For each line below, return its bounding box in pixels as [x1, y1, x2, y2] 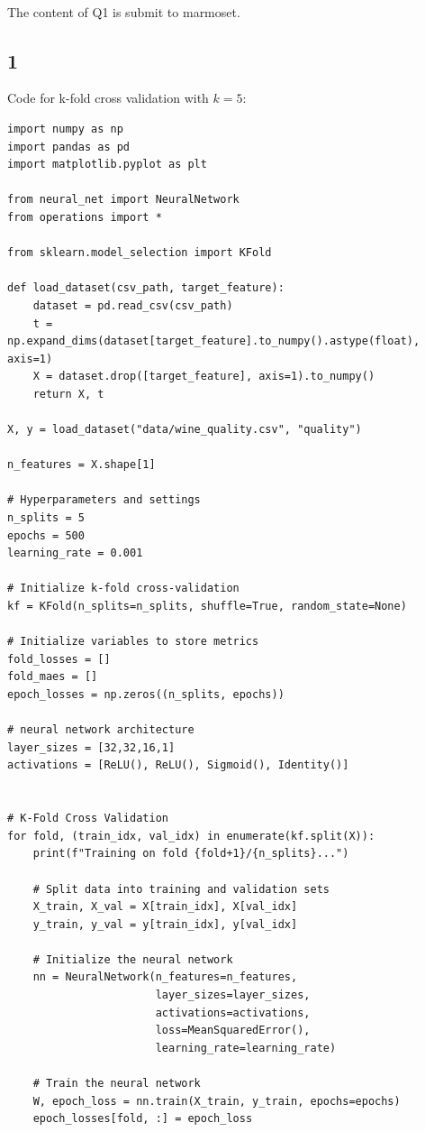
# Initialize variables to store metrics [7, 635, 259, 649]
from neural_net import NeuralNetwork [7, 193, 240, 207]
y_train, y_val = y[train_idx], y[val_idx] [32, 917, 298, 931]
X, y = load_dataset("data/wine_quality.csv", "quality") [7, 423, 362, 437]
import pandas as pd [7, 140, 131, 153]
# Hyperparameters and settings [7, 493, 201, 507]
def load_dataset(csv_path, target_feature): [7, 281, 285, 295]
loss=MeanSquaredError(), [155, 1024, 311, 1037]
